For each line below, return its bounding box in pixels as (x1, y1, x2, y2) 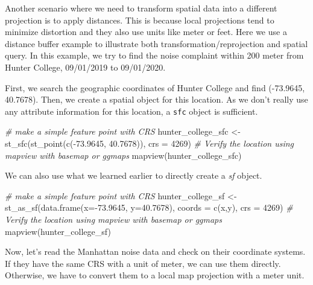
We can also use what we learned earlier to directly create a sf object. (5, 169, 262, 182)
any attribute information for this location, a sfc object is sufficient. (5, 104, 258, 117)
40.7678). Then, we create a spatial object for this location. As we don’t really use (5, 93, 308, 106)
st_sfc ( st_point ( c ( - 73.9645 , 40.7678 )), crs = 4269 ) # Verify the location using (5, 137, 294, 149)
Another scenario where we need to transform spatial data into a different (5, 2, 277, 14)
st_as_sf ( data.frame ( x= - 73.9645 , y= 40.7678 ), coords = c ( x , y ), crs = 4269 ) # (5, 201, 293, 214)
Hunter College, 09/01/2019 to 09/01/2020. (5, 60, 166, 73)
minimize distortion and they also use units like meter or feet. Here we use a (5, 25, 287, 38)
